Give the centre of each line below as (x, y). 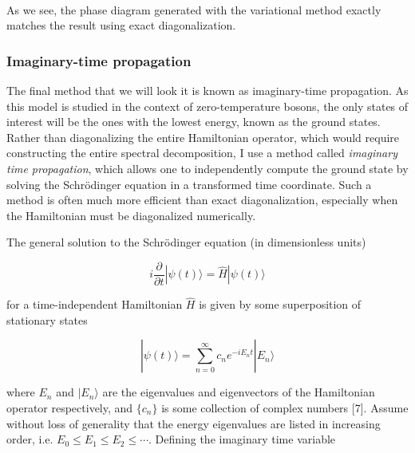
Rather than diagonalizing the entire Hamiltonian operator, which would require (203, 137)
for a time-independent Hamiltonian (95, 304)
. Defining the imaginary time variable (242, 439)
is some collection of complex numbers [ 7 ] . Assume (285, 408)
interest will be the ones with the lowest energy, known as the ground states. (194, 122)
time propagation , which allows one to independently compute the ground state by (207, 168)
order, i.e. (30, 439)
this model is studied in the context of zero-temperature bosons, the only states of (207, 106)
